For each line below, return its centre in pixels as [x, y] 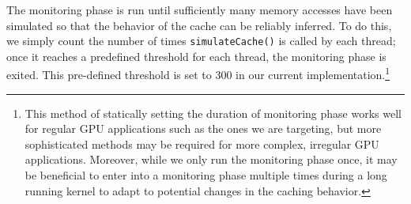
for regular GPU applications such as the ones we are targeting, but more [203, 128]
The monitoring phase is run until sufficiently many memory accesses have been [200, 9]
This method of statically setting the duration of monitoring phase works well [213, 113]
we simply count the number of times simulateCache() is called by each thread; [201, 41]
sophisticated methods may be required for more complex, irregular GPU [202, 144]
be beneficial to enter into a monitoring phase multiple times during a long [206, 175]
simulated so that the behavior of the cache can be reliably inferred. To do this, [199, 25]
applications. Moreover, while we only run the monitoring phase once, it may [211, 159]
